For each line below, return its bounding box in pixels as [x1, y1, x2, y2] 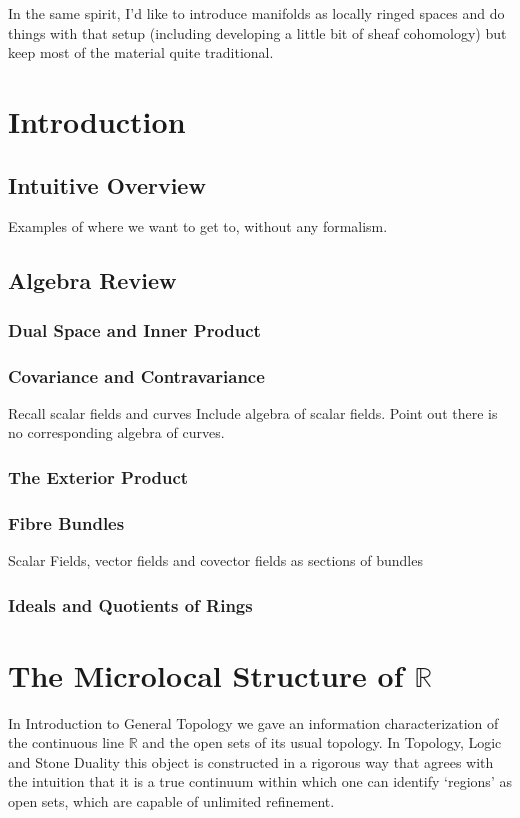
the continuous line [8, 732, 124, 753]
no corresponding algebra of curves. [8, 422, 225, 443]
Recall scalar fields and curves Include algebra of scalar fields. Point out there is [8, 402, 498, 423]
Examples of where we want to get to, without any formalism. [8, 216, 388, 237]
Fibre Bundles [8, 510, 125, 535]
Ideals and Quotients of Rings [8, 592, 253, 617]
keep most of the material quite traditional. [8, 42, 274, 63]
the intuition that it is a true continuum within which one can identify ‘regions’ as [8, 771, 512, 792]
